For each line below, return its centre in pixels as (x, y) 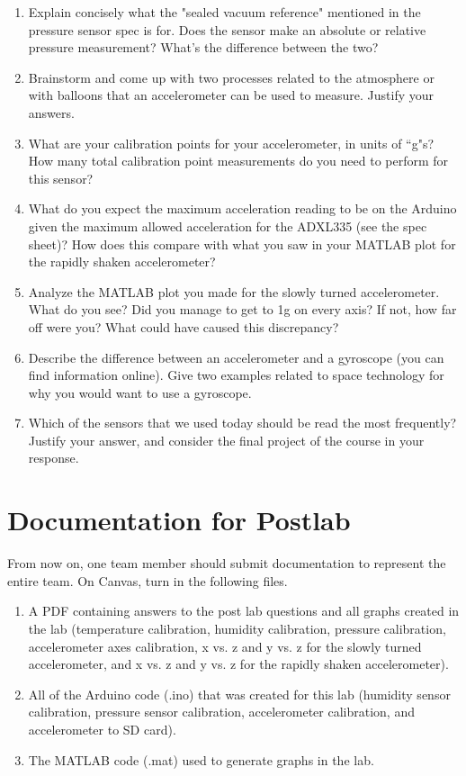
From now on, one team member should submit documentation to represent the (227, 563)
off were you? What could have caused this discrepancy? (184, 326)
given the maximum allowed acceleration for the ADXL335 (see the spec (228, 226)
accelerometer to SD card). (102, 729)
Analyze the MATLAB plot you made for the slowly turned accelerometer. (234, 291)
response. (54, 458)
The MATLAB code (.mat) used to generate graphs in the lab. (201, 759)
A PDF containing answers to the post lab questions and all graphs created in (244, 611)
